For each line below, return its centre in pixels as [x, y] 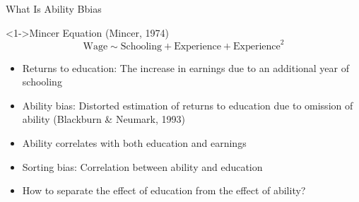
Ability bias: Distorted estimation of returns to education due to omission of [188, 105]
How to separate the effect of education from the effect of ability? [164, 190]
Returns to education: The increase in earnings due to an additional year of [186, 67]
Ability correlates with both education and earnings [134, 143]
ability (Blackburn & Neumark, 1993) [104, 119]
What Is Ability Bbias [54, 8]
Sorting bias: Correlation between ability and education [142, 166]
